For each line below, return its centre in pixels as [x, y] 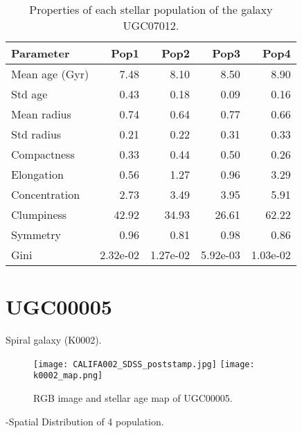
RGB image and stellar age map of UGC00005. [133, 398]
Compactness [43, 154]
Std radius [36, 134]
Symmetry [36, 235]
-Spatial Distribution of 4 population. [85, 421]
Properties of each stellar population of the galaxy [151, 9]
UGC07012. [151, 25]
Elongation [37, 174]
